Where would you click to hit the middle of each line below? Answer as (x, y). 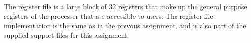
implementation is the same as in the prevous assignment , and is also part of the (125, 25)
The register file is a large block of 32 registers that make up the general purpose (125, 6)
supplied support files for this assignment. (67, 35)
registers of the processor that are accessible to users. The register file (109, 16)
